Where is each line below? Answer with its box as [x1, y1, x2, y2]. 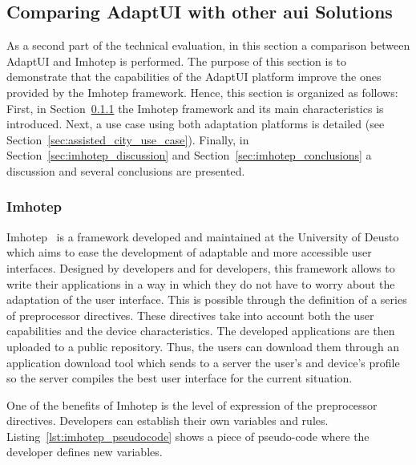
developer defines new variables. [6, 443, 163, 460]
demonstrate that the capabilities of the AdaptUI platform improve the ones [6, 68, 382, 85]
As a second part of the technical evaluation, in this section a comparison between [6, 37, 410, 54]
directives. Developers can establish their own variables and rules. [6, 412, 329, 429]
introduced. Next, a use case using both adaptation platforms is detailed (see [6, 115, 385, 132]
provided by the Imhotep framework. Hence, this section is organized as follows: [6, 83, 398, 100]
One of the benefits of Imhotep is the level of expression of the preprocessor [6, 396, 378, 413]
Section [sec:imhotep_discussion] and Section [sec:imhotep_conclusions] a [6, 147, 372, 164]
